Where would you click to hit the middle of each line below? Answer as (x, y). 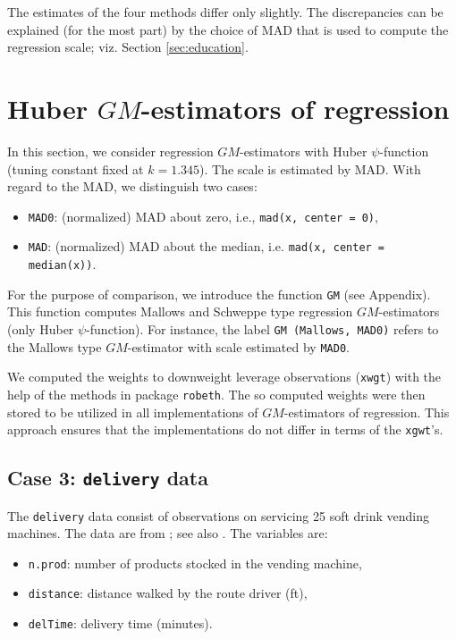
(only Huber (41, 328)
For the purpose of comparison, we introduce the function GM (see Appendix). (219, 294)
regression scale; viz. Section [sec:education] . (128, 47)
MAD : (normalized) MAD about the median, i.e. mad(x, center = (207, 246)
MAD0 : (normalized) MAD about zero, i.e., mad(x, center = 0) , (203, 216)
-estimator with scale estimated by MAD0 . (238, 346)
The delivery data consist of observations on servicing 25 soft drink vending (219, 515)
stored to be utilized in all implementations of (133, 412)
